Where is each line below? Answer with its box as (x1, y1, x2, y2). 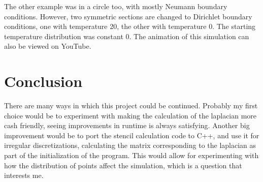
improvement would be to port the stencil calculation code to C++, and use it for (4, 130, 259, 140)
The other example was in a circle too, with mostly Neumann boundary (4, 1, 227, 11)
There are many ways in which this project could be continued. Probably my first (4, 100, 258, 111)
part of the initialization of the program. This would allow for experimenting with (4, 150, 259, 161)
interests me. (4, 170, 44, 180)
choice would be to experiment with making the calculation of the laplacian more (4, 110, 257, 120)
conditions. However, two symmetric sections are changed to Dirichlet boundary (4, 11, 252, 21)
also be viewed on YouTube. (4, 41, 91, 51)
